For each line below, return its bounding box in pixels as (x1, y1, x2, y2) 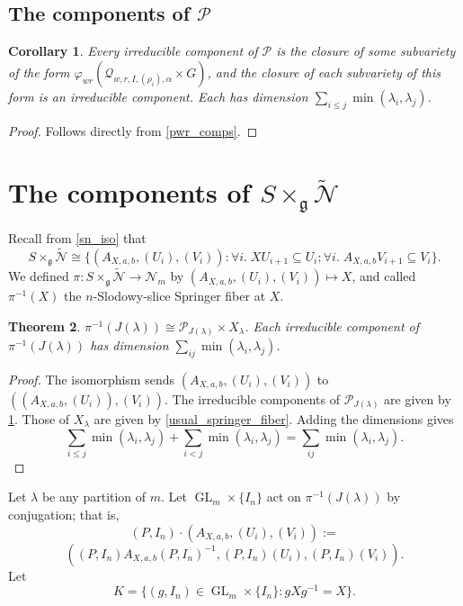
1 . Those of (8, 409, 70, 428)
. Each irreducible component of (245, 316, 420, 335)
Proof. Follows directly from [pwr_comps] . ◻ (8, 121, 258, 140)
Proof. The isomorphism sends (8, 369, 174, 388)
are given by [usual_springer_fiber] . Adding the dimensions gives (93, 409, 454, 428)
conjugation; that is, (8, 505, 120, 524)
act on (266, 487, 301, 506)
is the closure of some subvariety (276, 41, 456, 60)
